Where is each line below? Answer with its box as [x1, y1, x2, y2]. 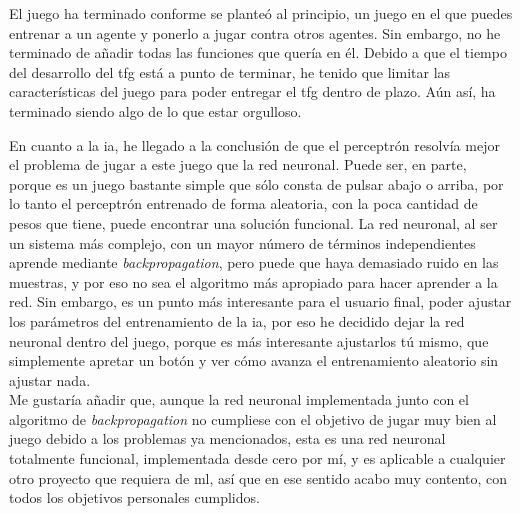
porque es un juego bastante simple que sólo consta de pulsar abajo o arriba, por [9, 173, 504, 194]
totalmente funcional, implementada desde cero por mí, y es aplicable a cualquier [9, 448, 506, 469]
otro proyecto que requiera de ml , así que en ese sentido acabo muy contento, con [9, 467, 508, 488]
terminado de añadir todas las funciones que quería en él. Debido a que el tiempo [9, 42, 507, 63]
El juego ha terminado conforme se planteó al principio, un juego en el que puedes [9, 3, 513, 23]
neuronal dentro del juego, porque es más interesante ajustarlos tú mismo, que [9, 330, 489, 351]
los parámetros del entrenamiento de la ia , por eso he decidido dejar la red [9, 310, 465, 331]
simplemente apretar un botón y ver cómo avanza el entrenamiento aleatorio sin [9, 350, 499, 371]
